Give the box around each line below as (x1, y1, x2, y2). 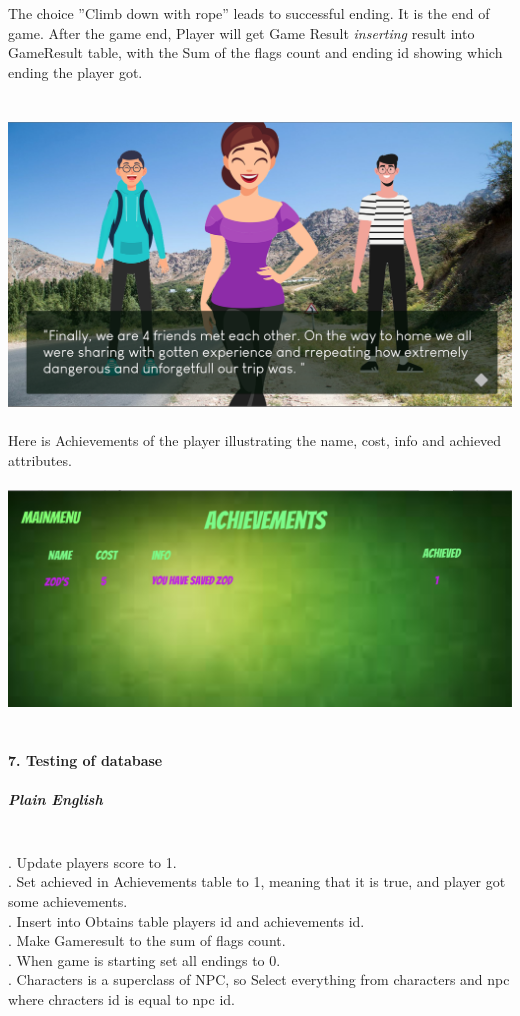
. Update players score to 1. (8, 851, 177, 872)
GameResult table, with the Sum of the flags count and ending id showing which (8, 42, 503, 63)
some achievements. (8, 890, 128, 911)
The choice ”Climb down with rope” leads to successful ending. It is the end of (8, 3, 490, 24)
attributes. (8, 449, 72, 470)
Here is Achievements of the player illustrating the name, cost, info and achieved (8, 429, 502, 450)
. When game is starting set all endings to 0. (8, 949, 281, 970)
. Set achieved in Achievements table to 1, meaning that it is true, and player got (8, 871, 506, 892)
